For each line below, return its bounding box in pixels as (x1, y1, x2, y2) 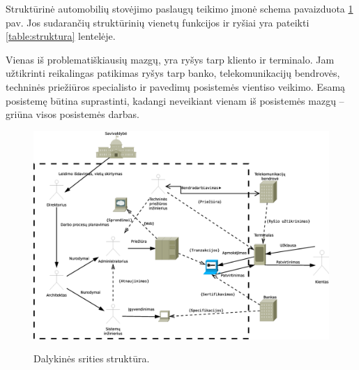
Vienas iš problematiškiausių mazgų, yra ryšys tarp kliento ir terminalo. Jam (6, 52, 335, 66)
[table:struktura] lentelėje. (6, 29, 116, 43)
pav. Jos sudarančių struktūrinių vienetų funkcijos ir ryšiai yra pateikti (6, 15, 310, 29)
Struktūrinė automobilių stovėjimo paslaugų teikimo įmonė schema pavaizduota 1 (6, 1, 353, 15)
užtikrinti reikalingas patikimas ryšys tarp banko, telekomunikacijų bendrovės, (6, 66, 340, 80)
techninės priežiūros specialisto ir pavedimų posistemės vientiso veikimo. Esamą (6, 79, 346, 94)
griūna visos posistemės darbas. (6, 107, 139, 121)
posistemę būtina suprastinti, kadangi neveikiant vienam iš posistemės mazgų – (6, 93, 344, 108)
